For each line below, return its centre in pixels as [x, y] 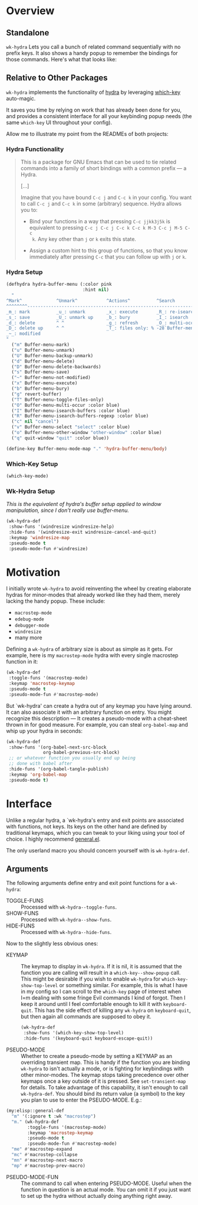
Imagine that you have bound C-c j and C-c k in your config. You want [106, 197]
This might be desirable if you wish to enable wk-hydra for [91, 979]
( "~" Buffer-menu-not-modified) [51, 378]
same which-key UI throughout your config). [59, 122]
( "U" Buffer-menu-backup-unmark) [52, 355]
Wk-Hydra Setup [31, 491]
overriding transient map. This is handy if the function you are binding [105, 1062]
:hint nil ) [96, 290]
